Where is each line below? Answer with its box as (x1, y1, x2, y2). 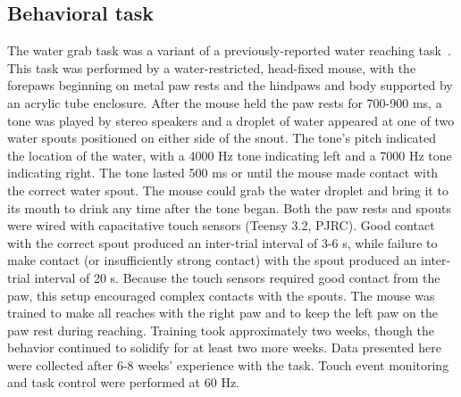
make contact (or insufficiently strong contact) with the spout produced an (7, 251, 417, 269)
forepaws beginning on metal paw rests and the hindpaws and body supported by (7, 76, 453, 95)
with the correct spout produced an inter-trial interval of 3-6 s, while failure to (7, 233, 438, 252)
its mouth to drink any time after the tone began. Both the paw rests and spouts (7, 198, 451, 217)
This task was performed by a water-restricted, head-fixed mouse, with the (7, 58, 416, 77)
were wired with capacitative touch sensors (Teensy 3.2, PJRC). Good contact (7, 216, 435, 235)
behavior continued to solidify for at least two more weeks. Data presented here (7, 338, 441, 357)
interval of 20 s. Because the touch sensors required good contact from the (34, 268, 440, 286)
